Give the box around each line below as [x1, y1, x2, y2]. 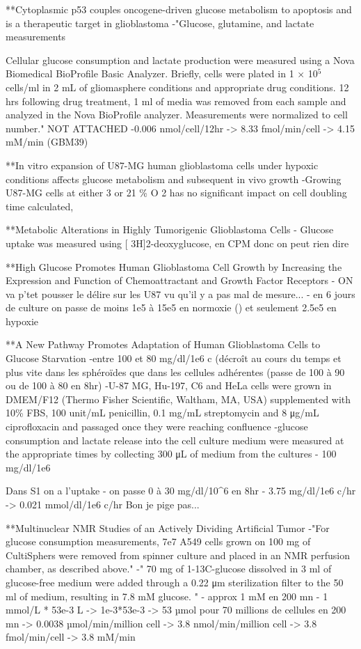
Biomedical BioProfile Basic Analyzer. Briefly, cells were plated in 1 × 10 [6, 66, 318, 81]
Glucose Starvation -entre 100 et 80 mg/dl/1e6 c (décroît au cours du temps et [6, 351, 342, 366]
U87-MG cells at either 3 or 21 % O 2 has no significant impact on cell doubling [6, 185, 347, 200]
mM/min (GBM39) [6, 134, 88, 149]
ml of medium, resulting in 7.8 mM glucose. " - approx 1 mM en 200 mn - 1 [6, 588, 328, 603]
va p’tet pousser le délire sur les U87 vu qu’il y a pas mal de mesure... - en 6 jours [6, 286, 355, 301]
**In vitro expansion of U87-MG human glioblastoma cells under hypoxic [6, 157, 319, 172]
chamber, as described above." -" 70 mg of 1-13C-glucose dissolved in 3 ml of [6, 561, 332, 576]
